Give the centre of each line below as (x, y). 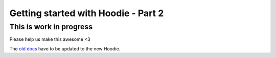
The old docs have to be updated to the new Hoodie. (65, 48)
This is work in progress (51, 27)
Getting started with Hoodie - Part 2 (87, 13)
